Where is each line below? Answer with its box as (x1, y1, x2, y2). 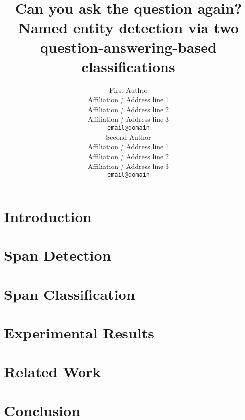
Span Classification (4, 284, 135, 304)
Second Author (106, 131, 151, 142)
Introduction (4, 206, 92, 226)
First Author (109, 84, 148, 95)
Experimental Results (4, 322, 154, 342)
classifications (82, 56, 175, 76)
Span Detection (4, 245, 111, 265)
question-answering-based (40, 37, 217, 57)
